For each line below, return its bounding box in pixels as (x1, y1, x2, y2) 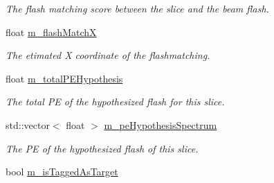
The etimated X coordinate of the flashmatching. (6, 48, 210, 62)
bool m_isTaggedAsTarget (6, 164, 118, 179)
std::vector (6, 117, 50, 132)
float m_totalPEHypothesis (6, 71, 123, 85)
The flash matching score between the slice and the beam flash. (6, 1, 269, 15)
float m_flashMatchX (6, 24, 97, 39)
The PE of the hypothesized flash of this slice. (6, 141, 199, 155)
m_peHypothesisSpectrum (104, 117, 217, 132)
